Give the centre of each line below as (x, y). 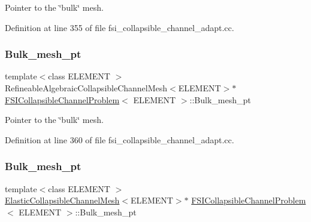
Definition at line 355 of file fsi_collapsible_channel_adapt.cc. (120, 27)
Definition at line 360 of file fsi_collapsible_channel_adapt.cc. (120, 139)
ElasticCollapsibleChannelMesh (62, 200)
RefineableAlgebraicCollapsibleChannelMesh (86, 88)
